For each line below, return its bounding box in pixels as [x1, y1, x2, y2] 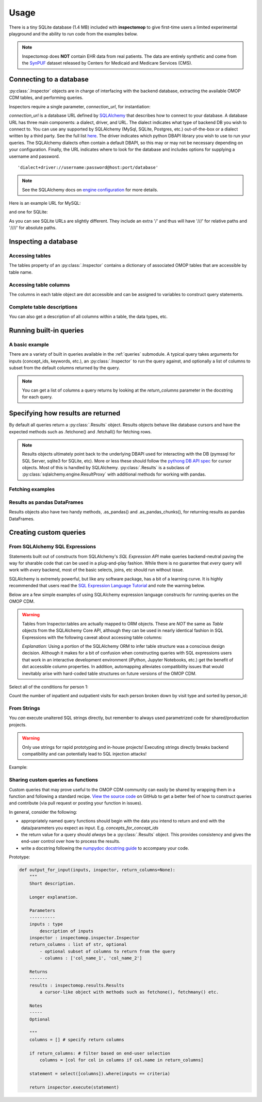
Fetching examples [9, 486, 55, 493]
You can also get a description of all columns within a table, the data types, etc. [9, 313, 168, 320]
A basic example [9, 341, 49, 348]
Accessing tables [9, 252, 51, 259]
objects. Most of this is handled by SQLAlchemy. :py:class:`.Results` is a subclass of [22, 465, 190, 471]
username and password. [9, 153, 60, 159]
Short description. [29, 881, 76, 886]
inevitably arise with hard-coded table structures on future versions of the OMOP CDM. [22, 670, 196, 676]
